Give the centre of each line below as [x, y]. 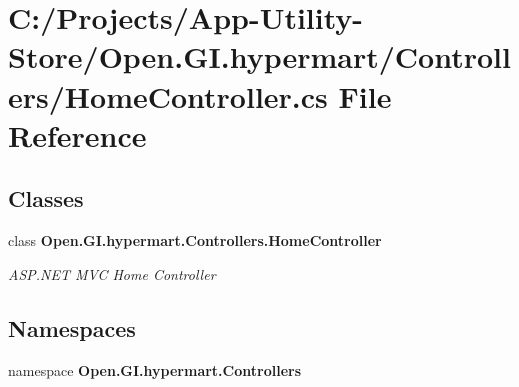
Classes [46, 198]
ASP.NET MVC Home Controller [112, 273]
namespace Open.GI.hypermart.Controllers [154, 369]
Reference [77, 134]
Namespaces [72, 327]
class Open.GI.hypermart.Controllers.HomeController [195, 240]
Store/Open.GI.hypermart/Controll [259, 56]
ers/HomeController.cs [168, 95]
